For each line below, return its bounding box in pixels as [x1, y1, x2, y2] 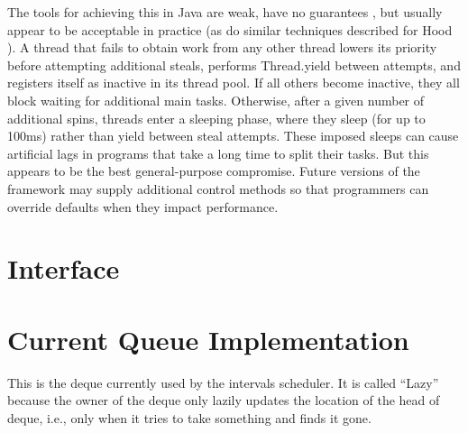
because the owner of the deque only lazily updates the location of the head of [7, 391, 440, 410]
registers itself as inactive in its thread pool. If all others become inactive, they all [7, 73, 460, 92]
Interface [7, 250, 120, 287]
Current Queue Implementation [7, 320, 409, 357]
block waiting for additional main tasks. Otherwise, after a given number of [7, 90, 425, 109]
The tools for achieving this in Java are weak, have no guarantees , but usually [7, 3, 443, 21]
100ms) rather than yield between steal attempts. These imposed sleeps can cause [7, 126, 459, 145]
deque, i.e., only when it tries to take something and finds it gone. [7, 408, 372, 427]
